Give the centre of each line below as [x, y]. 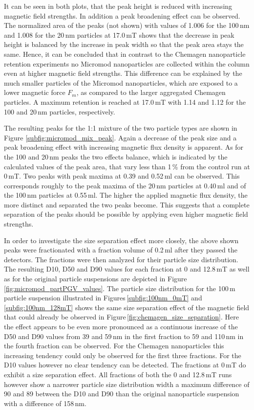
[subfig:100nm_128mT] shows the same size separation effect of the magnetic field [127, 307]
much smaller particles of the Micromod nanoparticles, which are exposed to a [121, 82]
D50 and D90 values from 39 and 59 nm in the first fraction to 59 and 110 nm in [124, 336]
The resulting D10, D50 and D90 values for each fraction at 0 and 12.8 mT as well [127, 269]
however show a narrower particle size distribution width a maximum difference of [127, 384]
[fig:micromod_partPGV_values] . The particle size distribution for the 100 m [120, 288]
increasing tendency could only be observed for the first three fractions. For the [123, 355]
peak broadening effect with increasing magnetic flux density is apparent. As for [124, 147]
